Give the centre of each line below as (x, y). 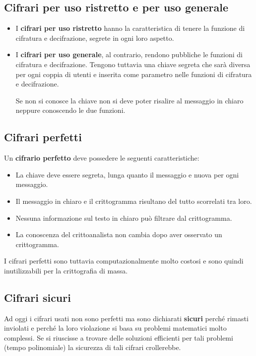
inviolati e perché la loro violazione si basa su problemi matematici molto (115, 328)
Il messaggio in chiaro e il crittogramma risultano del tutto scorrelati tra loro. (134, 201)
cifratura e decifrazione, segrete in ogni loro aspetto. (95, 38)
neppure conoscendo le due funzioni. (70, 110)
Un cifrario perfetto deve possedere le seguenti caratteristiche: (102, 158)
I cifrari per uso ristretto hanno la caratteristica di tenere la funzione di (130, 28)
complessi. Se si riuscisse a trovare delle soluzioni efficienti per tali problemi (119, 337)
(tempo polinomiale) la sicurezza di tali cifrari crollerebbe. (93, 347)
